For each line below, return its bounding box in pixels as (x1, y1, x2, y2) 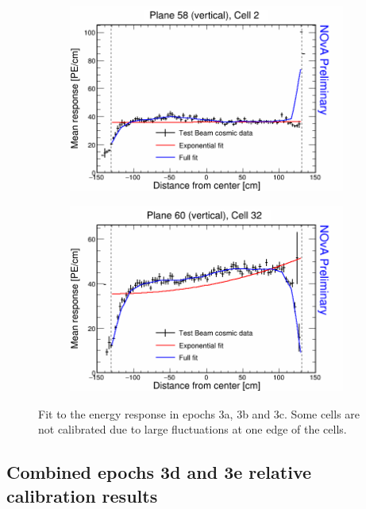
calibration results (6, 483, 158, 507)
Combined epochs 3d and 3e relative (6, 460, 312, 484)
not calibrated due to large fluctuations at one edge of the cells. (38, 421, 347, 438)
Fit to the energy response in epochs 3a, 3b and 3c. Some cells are (38, 405, 360, 422)
